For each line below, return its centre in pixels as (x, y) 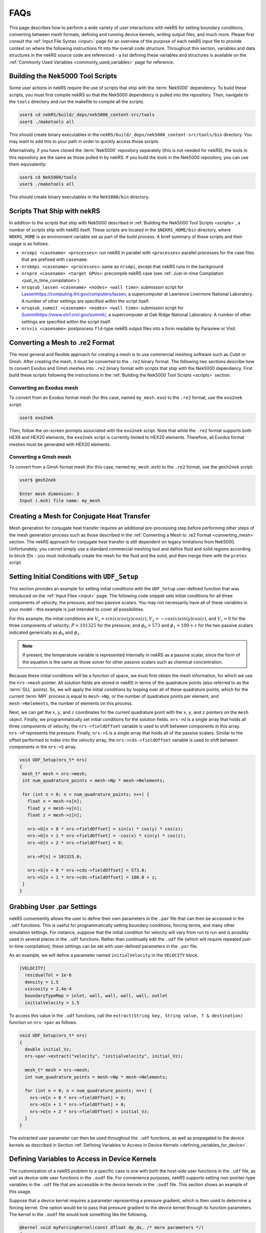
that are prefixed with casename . (55, 259)
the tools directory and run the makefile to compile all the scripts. (77, 102)
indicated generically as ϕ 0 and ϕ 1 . (45, 633)
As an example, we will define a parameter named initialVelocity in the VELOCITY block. (104, 955)
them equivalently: (28, 164)
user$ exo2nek (36, 417)
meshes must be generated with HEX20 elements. (60, 444)
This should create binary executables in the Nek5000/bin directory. (79, 197)
